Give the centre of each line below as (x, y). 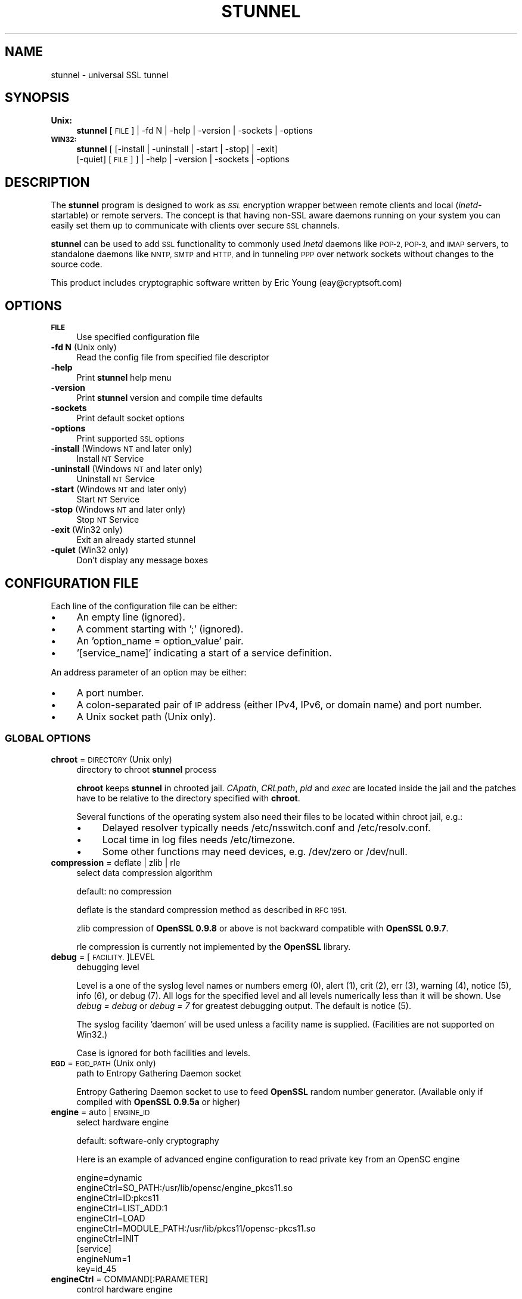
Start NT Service (108, 499)
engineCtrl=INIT (108, 1238)
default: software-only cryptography (148, 1140)
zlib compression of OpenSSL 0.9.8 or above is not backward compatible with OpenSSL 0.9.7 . (262, 928)
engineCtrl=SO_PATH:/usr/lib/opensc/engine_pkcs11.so (185, 1187)
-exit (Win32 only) (87, 530)
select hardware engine (123, 1122)
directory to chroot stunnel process (147, 769)
